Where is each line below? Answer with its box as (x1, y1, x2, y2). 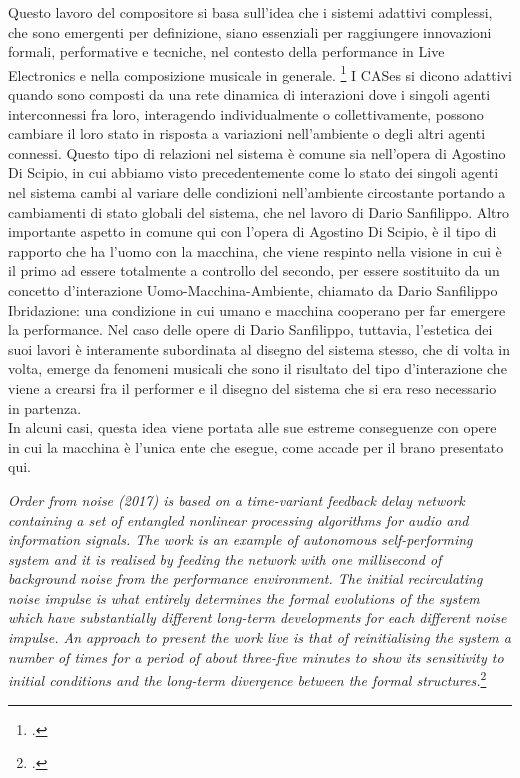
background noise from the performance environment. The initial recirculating (8, 568, 483, 589)
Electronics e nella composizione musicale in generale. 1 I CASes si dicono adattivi (8, 61, 512, 85)
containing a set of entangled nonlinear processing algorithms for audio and (8, 509, 469, 530)
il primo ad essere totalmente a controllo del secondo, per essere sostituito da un (8, 260, 500, 281)
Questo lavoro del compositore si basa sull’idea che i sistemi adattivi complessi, (8, 2, 493, 22)
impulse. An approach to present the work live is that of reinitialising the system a (8, 627, 511, 648)
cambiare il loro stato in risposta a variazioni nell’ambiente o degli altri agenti (8, 123, 486, 144)
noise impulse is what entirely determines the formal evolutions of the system (8, 587, 480, 608)
